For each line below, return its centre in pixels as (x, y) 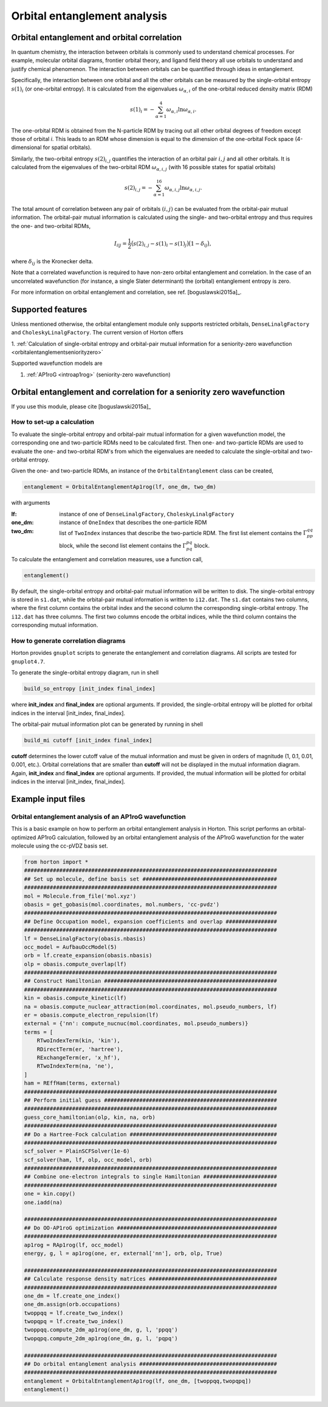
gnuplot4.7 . (28, 661)
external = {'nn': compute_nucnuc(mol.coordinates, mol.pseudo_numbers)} (136, 1024)
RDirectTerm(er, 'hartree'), (80, 1049)
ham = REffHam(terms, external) (72, 1083)
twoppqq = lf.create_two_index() (74, 1313)
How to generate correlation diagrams (68, 641)
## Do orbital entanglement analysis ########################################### (151, 1364)
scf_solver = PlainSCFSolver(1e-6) (77, 1151)
